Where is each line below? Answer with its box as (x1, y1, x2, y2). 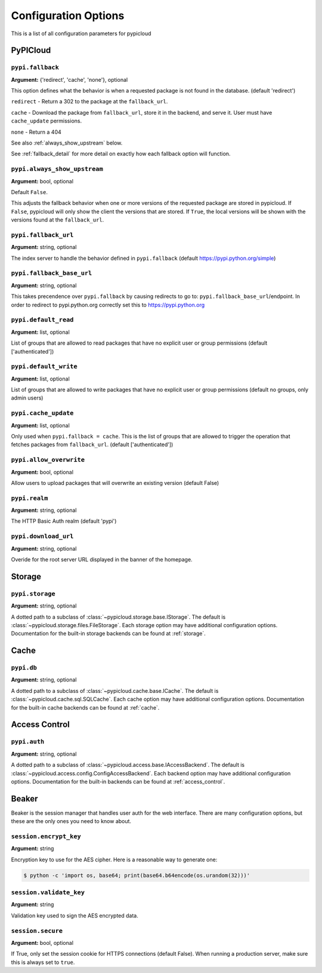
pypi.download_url (11, 532, 74, 541)
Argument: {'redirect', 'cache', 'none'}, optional (11, 76, 128, 83)
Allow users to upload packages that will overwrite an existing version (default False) (11, 479, 219, 486)
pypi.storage (11, 590, 56, 597)
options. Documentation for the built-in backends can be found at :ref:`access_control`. (11, 778, 225, 785)
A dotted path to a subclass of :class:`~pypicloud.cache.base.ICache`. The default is (11, 687, 219, 694)
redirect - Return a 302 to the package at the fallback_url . (11, 98, 168, 105)
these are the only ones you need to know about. (11, 818, 131, 825)
